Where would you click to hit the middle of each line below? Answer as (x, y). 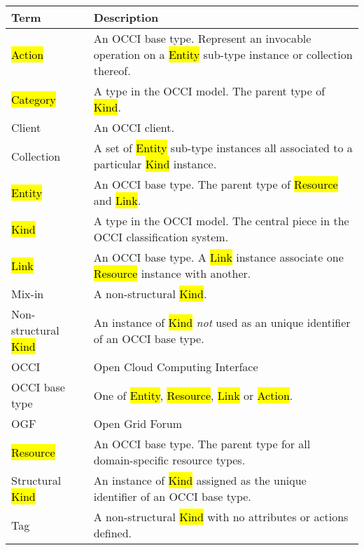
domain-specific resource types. (169, 460)
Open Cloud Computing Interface (176, 367)
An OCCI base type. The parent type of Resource (216, 184)
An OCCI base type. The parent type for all (202, 444)
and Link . (117, 200)
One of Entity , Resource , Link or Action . (193, 395)
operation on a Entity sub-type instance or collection (223, 54)
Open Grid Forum (138, 423)
